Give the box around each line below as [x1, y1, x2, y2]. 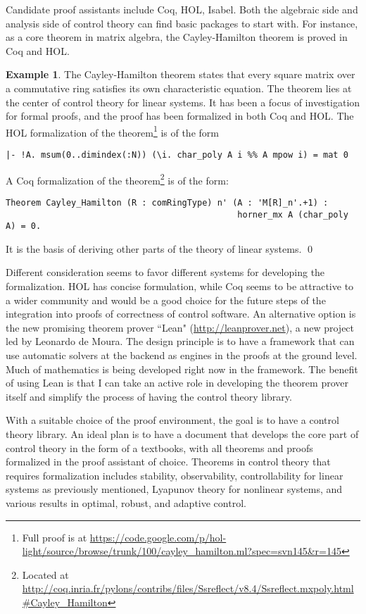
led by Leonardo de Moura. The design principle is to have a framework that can [6, 334, 355, 349]
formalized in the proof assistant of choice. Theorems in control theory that [6, 454, 331, 469]
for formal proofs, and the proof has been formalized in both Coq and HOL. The [6, 108, 354, 123]
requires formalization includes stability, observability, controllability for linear [6, 468, 343, 482]
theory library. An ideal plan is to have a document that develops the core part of [6, 427, 359, 441]
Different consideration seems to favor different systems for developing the [6, 265, 325, 280]
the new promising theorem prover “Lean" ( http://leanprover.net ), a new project [6, 320, 355, 334]
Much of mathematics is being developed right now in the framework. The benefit [6, 361, 358, 376]
